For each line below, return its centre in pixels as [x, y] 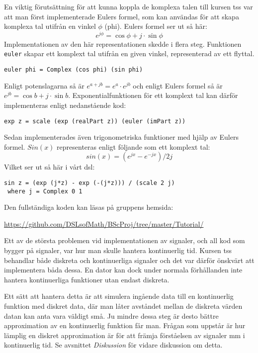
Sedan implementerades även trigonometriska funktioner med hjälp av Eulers [121, 137]
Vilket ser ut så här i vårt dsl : [49, 167]
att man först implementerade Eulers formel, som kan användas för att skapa [122, 16]
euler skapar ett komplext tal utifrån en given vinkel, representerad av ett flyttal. [129, 53]
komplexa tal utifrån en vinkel [50, 26]
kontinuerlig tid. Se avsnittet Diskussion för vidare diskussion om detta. [113, 345]
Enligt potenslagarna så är [44, 85]
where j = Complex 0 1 [45, 191]
